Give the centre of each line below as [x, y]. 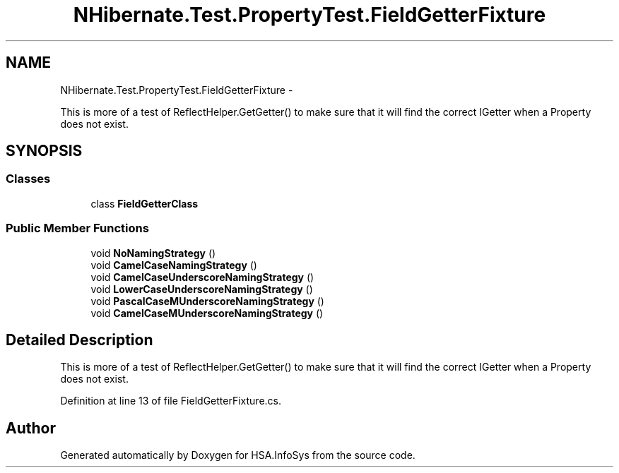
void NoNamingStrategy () [153, 253]
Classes [28, 179]
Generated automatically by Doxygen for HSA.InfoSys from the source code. [238, 455]
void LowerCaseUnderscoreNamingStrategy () [202, 289]
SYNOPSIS [44, 151]
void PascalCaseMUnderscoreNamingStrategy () [207, 301]
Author [31, 428]
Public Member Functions [77, 228]
